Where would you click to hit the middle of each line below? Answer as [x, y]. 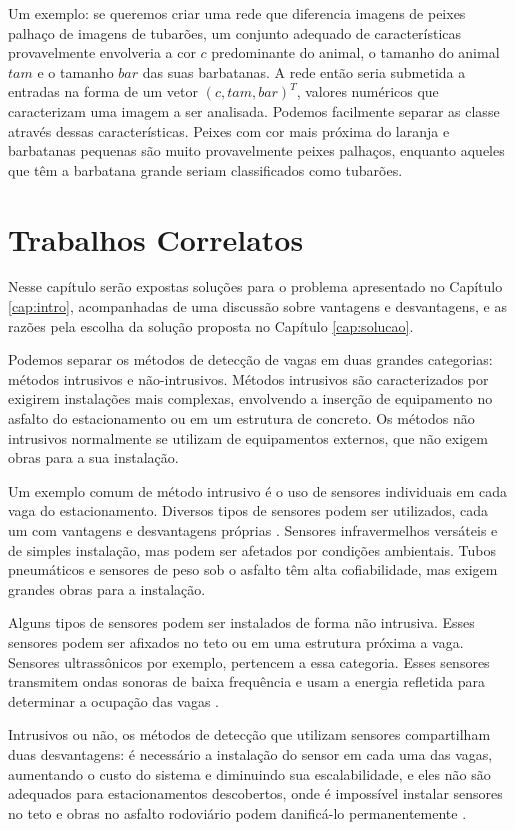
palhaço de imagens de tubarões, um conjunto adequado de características [235, 32]
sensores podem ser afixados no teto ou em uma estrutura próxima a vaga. [236, 641]
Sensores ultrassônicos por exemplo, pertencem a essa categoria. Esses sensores [249, 661]
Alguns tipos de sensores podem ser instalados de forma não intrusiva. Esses [241, 622]
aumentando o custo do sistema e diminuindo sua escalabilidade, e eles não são [249, 773]
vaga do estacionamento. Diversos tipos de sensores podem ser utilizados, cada [248, 510]
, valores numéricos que [367, 91]
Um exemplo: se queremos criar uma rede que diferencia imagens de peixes [237, 13]
